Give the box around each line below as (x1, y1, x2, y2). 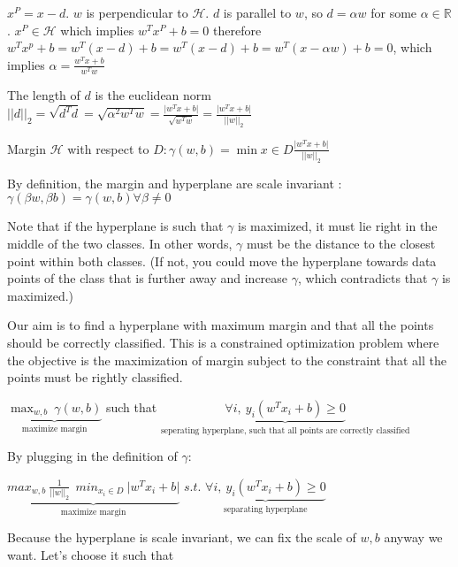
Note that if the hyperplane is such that (7, 217, 224, 235)
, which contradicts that (297, 269, 428, 287)
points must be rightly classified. (7, 368, 183, 387)
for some (370, 4, 417, 21)
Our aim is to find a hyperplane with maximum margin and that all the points (7, 316, 434, 334)
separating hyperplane (224, 504, 308, 514)
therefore (213, 20, 262, 39)
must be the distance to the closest (246, 234, 436, 252)
